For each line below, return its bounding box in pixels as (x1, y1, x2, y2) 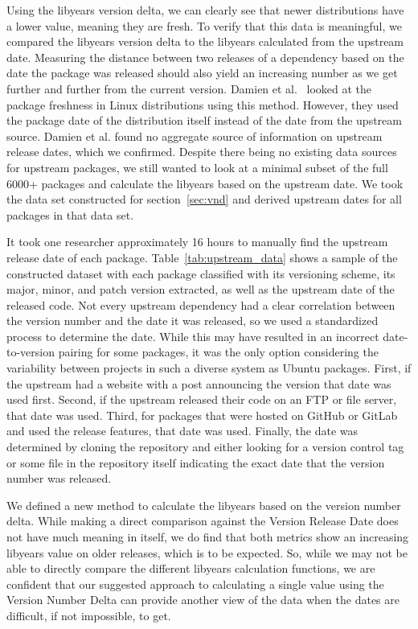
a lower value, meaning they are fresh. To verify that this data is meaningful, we (6, 17, 402, 34)
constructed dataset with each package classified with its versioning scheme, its (6, 265, 395, 282)
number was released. (6, 470, 112, 487)
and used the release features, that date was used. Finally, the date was (6, 422, 359, 439)
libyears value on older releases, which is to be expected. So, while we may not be (6, 544, 408, 561)
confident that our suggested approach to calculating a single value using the (6, 575, 384, 592)
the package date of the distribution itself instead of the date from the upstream (6, 112, 402, 129)
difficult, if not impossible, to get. (6, 606, 171, 623)
